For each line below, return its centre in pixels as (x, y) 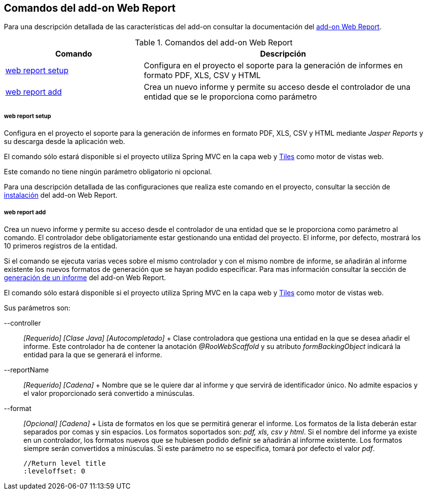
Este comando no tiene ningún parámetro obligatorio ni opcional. (108, 172)
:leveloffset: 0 (54, 471)
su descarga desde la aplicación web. (65, 142)
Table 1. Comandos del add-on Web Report (214, 43)
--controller (22, 323)
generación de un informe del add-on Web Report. (85, 277)
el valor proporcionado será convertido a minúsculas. (109, 393)
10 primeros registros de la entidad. (61, 246)
